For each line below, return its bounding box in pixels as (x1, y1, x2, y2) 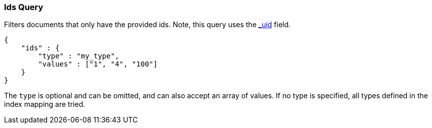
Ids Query (4, 2, 44, 12)
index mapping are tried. (4, 100, 85, 109)
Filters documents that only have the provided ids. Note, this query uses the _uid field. (4, 20, 291, 29)
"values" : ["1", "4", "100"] (38, 60, 158, 69)
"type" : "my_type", (38, 52, 119, 60)
